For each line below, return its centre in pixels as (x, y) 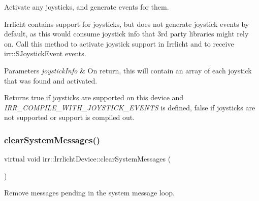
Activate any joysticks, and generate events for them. (87, 7)
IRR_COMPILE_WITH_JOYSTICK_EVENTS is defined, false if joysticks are (130, 107)
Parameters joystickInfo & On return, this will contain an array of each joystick (128, 70)
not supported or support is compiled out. (70, 117)
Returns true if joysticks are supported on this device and (94, 97)
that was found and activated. (51, 80)
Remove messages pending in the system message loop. (89, 193)
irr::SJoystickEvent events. (45, 53)
